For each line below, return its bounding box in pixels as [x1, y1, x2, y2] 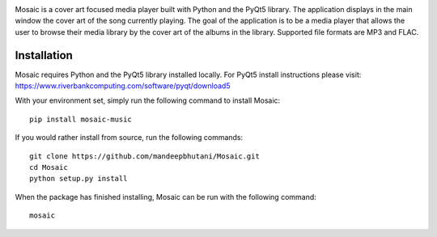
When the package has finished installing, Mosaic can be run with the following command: [15, 192, 317, 201]
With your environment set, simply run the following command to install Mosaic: [15, 95, 281, 105]
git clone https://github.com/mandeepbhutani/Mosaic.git [29, 151, 261, 161]
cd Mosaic [29, 163, 68, 172]
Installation [15, 49, 73, 62]
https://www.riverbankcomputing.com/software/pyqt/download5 [15, 81, 231, 91]
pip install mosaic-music [29, 114, 133, 124]
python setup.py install [29, 174, 128, 184]
